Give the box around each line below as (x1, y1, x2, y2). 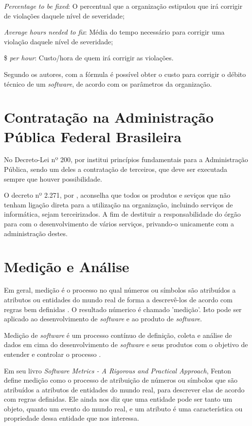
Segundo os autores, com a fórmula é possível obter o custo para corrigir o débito (4, 69, 246, 79)
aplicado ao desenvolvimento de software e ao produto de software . (4, 314, 202, 324)
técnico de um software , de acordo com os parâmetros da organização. (4, 78, 212, 89)
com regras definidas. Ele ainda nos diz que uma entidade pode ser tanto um (4, 394, 233, 404)
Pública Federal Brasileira (4, 126, 181, 146)
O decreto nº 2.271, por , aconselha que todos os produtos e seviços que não (4, 190, 231, 200)
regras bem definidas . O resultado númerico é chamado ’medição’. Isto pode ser (4, 304, 242, 314)
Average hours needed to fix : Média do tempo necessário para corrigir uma (4, 27, 225, 37)
